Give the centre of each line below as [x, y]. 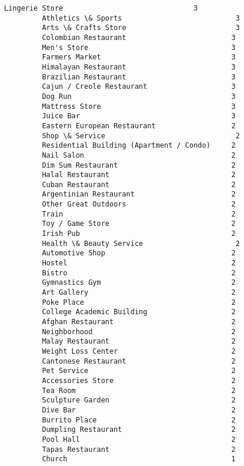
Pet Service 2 [139, 371]
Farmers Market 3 [139, 57]
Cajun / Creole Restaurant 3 [139, 87]
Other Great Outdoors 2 [139, 204]
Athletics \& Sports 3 [141, 18]
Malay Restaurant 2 [139, 342]
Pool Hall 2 [139, 439]
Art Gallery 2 [139, 293]
